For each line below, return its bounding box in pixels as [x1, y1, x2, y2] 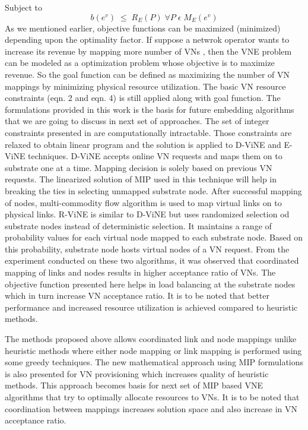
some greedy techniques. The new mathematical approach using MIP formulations [5, 356, 304, 368]
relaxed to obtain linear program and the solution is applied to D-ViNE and [5, 138, 281, 150]
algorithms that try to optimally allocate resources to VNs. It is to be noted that [5, 391, 300, 403]
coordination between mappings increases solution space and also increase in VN [5, 402, 297, 415]
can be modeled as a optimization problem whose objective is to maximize [5, 56, 275, 69]
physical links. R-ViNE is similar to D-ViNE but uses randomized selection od [5, 208, 290, 220]
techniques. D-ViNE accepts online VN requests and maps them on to [28, 150, 282, 162]
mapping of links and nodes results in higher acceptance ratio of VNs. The [5, 266, 276, 279]
